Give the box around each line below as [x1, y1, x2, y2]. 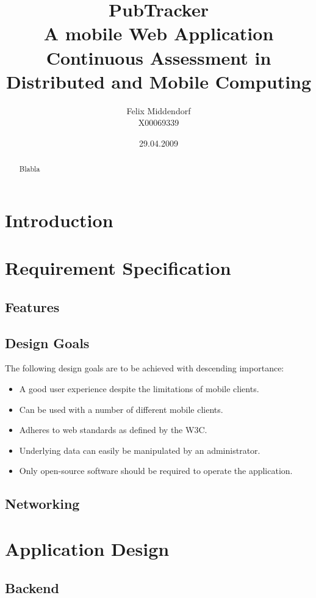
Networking [5, 494, 80, 513]
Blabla [19, 164, 40, 174]
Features [5, 297, 60, 316]
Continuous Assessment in [46, 45, 271, 70]
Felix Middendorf [126, 104, 191, 117]
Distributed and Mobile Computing [5, 68, 312, 93]
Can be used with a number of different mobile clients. [19, 403, 223, 415]
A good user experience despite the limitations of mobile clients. [19, 382, 259, 395]
